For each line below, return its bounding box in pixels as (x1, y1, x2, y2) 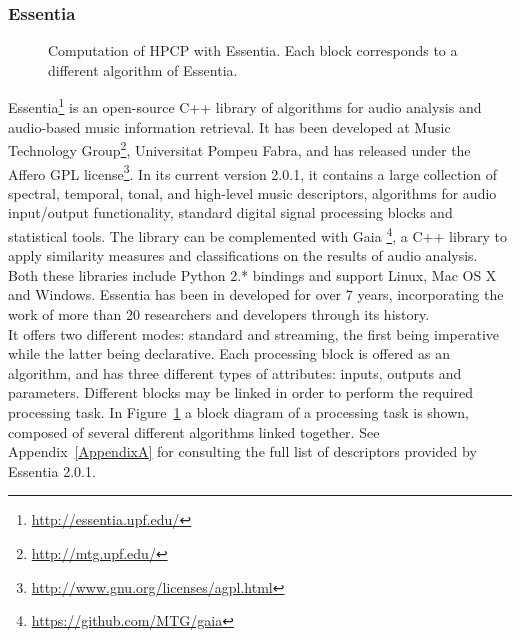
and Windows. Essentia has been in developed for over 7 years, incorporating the (8, 284, 504, 305)
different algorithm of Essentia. (48, 59, 238, 80)
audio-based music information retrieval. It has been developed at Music (8, 116, 451, 137)
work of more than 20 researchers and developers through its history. (8, 303, 430, 324)
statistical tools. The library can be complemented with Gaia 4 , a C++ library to (8, 222, 508, 246)
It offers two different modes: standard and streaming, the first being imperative (8, 323, 499, 344)
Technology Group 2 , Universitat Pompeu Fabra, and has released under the (8, 137, 471, 160)
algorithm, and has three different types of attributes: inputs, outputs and (8, 362, 462, 383)
